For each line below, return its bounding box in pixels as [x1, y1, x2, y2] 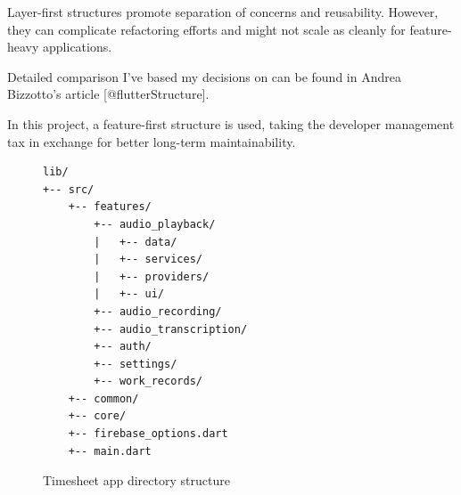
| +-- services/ [94, 253, 202, 266]
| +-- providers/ [94, 270, 210, 283]
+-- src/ [43, 183, 95, 196]
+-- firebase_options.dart [68, 427, 228, 441]
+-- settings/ [94, 357, 177, 370]
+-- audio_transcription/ [94, 322, 248, 336]
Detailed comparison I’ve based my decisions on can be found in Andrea [7, 67, 401, 85]
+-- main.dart [68, 444, 152, 458]
